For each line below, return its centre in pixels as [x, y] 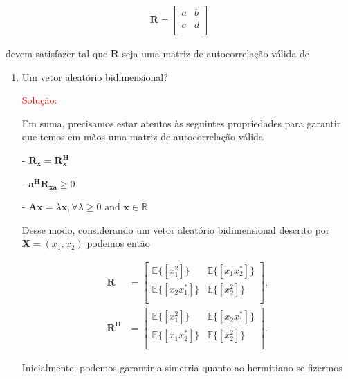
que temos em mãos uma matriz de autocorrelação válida [143, 137]
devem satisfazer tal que [57, 54]
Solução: [39, 100]
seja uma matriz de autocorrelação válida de [216, 54]
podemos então [118, 243]
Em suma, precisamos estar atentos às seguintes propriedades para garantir [181, 123]
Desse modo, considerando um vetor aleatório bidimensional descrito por [176, 229]
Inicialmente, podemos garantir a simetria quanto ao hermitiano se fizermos [182, 368]
